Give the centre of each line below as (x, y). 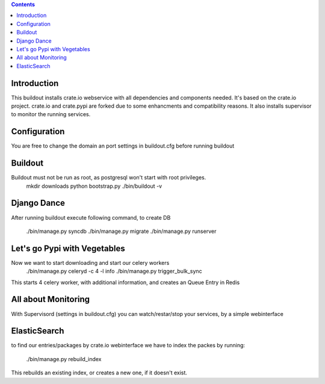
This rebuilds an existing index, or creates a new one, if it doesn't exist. (99, 373)
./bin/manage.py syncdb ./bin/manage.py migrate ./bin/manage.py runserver (121, 231)
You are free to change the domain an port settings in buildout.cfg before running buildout (123, 146)
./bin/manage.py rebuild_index (64, 359)
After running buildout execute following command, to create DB (91, 217)
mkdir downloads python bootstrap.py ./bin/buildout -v (94, 186)
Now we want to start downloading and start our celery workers (90, 262)
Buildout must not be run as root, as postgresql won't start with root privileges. (109, 178)
